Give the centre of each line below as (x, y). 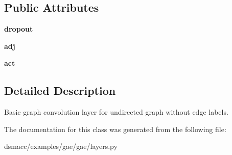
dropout (19, 29)
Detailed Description (60, 91)
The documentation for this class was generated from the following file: (115, 129)
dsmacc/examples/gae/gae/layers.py (61, 146)
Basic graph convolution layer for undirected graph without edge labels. (116, 112)
